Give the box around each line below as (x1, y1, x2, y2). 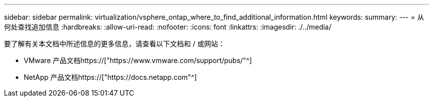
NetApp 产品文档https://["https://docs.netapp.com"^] (24, 73, 197, 81)
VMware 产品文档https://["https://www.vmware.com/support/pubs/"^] (24, 56, 252, 65)
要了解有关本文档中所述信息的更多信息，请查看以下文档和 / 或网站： (4, 39, 225, 48)
